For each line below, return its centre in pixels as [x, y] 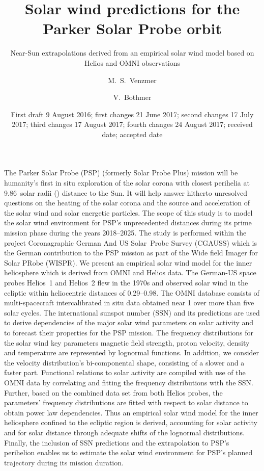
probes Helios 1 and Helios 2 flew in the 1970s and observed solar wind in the [126, 282]
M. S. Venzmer [132, 80]
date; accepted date [132, 134]
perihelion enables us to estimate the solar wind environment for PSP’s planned [128, 452]
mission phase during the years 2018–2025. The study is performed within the [125, 233]
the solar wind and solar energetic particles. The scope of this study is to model [128, 212]
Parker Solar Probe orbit [132, 28]
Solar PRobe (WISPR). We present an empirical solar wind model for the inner [128, 262]
